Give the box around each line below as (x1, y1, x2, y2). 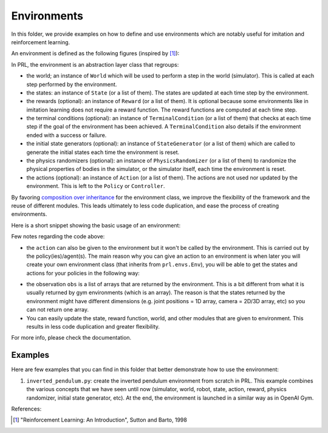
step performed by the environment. (26, 81, 117, 88)
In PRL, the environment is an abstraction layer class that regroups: (11, 61, 179, 68)
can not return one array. (26, 306, 89, 314)
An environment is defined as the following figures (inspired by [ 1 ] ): (11, 50, 180, 57)
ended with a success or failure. (26, 131, 107, 139)
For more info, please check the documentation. (11, 334, 132, 341)
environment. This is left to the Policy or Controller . (26, 183, 165, 190)
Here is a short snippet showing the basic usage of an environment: (11, 221, 181, 229)
